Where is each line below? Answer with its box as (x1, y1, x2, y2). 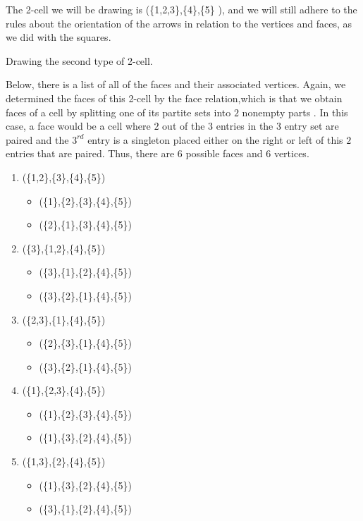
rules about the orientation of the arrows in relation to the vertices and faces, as (6, 16, 352, 30)
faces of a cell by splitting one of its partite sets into (6, 104, 231, 119)
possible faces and (185, 146, 263, 161)
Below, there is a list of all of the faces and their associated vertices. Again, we (6, 77, 346, 92)
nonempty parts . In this (242, 104, 348, 119)
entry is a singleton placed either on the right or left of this (87, 132, 343, 147)
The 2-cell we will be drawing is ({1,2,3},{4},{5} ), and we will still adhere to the (6, 2, 357, 16)
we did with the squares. (6, 30, 111, 44)
